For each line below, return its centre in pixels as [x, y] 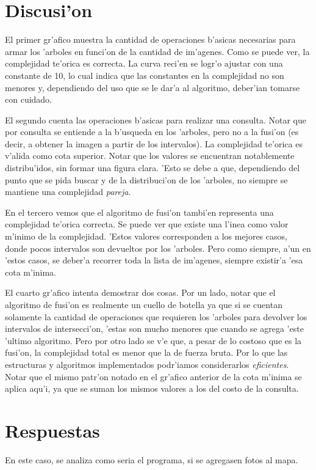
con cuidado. [29, 99]
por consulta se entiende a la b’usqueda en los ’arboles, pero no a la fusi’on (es [152, 132]
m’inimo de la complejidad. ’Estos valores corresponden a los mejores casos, [146, 236]
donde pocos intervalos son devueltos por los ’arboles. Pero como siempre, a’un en [158, 248]
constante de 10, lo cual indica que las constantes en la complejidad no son [145, 75]
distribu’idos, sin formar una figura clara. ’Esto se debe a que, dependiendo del [153, 168]
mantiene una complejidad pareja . [68, 192]
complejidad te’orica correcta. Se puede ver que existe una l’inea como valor [147, 224]
